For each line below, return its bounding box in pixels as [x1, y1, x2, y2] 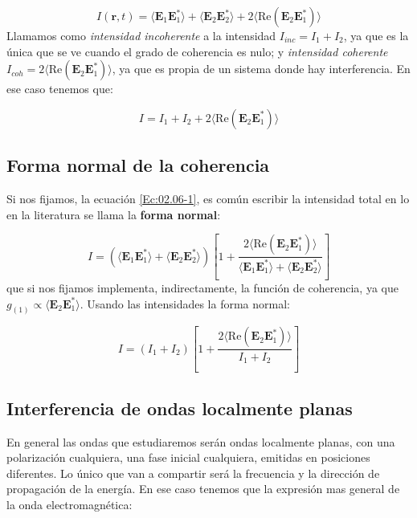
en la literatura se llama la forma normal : [6, 206, 221, 222]
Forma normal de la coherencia [6, 153, 270, 177]
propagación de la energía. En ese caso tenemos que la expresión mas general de [6, 480, 400, 497]
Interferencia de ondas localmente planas [6, 395, 353, 420]
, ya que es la [343, 27, 409, 43]
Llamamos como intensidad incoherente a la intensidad [6, 27, 276, 43]
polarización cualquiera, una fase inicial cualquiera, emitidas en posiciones [6, 449, 370, 466]
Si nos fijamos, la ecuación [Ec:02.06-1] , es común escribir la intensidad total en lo [6, 190, 410, 206]
